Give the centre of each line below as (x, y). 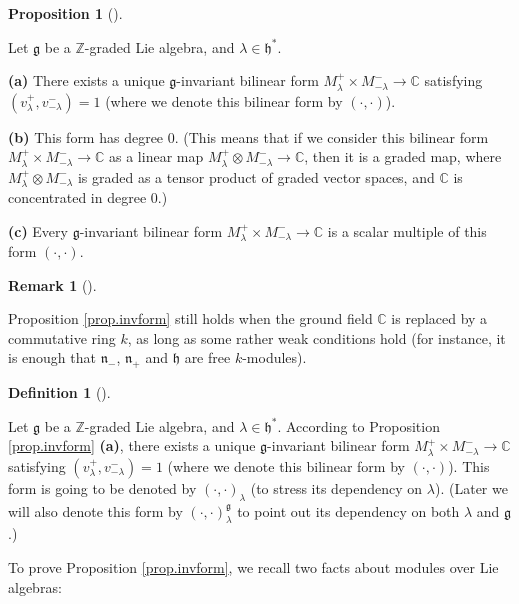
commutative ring (62, 337)
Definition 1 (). (59, 392)
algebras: (35, 586)
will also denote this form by (95, 510)
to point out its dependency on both (348, 510)
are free (207, 357)
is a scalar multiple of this (407, 230)
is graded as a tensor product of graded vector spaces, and (256, 176)
